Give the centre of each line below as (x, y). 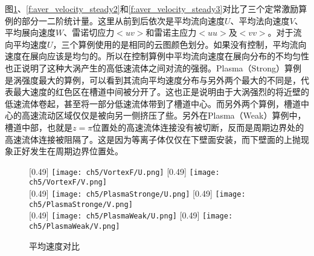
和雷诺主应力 (171, 32)
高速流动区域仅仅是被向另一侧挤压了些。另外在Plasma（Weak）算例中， (164, 115)
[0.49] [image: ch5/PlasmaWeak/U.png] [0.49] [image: (131, 215)
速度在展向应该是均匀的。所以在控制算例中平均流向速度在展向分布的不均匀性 (157, 56)
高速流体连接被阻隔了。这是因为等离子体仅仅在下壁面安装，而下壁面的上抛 (153, 139)
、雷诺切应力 (89, 32)
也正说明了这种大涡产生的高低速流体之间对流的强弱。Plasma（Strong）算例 (153, 67)
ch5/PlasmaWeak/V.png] (75, 226)
